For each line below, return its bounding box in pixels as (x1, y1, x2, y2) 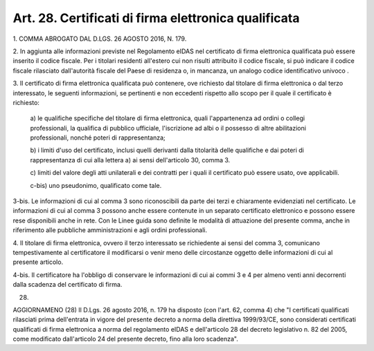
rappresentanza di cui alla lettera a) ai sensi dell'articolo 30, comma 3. (30, 155, 231, 164)
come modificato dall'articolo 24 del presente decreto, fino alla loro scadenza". (12, 335, 238, 343)
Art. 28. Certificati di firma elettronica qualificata (12, 10, 300, 26)
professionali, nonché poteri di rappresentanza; (30, 133, 166, 142)
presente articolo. (12, 258, 64, 266)
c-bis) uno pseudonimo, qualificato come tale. (30, 181, 162, 189)
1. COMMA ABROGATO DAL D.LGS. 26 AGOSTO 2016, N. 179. (12, 35, 187, 43)
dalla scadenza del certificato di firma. (12, 281, 123, 289)
